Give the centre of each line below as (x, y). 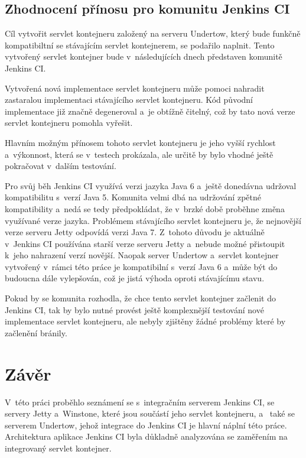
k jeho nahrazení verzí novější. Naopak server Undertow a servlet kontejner (142, 255)
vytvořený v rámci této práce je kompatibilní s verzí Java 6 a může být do (141, 266)
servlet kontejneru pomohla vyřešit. (69, 123)
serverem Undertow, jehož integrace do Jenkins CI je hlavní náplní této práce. (146, 425)
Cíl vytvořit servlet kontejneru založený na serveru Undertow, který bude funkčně (153, 33)
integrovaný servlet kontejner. (58, 448)
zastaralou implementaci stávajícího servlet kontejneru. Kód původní (129, 100)
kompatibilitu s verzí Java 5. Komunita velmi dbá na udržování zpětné (133, 197)
